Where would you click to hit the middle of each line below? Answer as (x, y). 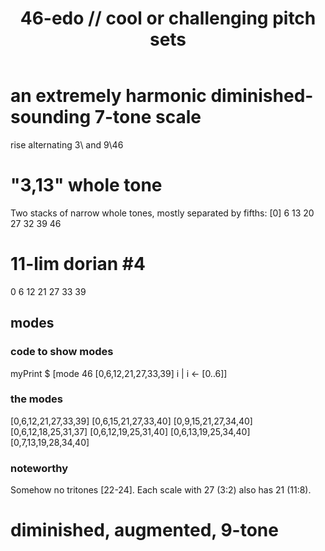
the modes (37, 399)
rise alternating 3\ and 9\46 (67, 144)
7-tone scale (148, 117)
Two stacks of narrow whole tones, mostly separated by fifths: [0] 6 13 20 (162, 213)
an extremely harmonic (108, 96)
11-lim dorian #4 (78, 264)
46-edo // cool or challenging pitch (168, 18)
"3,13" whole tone (86, 185)
